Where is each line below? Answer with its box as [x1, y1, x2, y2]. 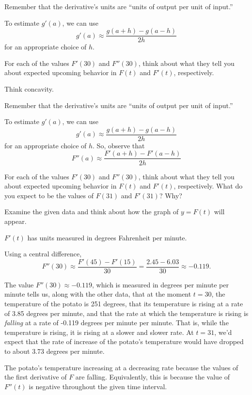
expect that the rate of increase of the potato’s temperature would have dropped [4, 336, 244, 347]
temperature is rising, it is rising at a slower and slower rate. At [4, 327, 194, 337]
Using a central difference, [4, 249, 82, 259]
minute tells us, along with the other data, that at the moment [4, 289, 191, 299]
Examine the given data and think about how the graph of [4, 206, 179, 217]
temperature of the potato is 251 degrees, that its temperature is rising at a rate [4, 298, 243, 308]
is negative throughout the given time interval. [29, 381, 167, 391]
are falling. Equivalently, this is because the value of [75, 372, 230, 382]
